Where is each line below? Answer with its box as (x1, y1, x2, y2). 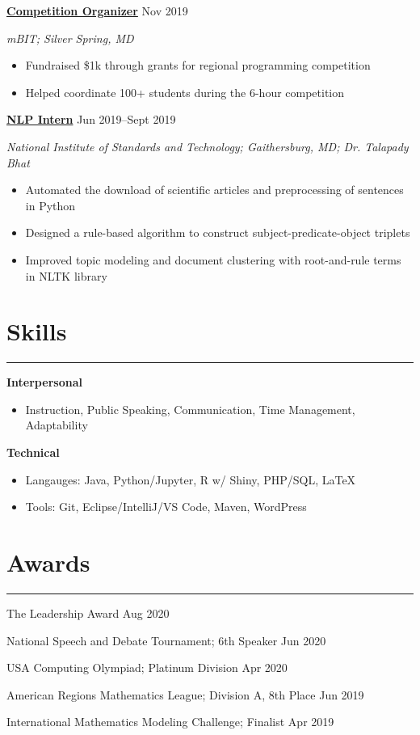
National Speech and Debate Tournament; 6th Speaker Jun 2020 (6, 632, 326, 648)
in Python (25, 196, 76, 213)
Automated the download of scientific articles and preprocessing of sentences (25, 181, 404, 198)
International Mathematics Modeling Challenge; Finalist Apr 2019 (6, 713, 334, 730)
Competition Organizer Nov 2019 (6, 2, 188, 19)
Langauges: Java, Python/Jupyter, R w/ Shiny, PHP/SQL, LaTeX (25, 471, 356, 488)
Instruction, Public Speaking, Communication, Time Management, (25, 400, 355, 417)
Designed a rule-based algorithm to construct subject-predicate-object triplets (25, 224, 410, 241)
